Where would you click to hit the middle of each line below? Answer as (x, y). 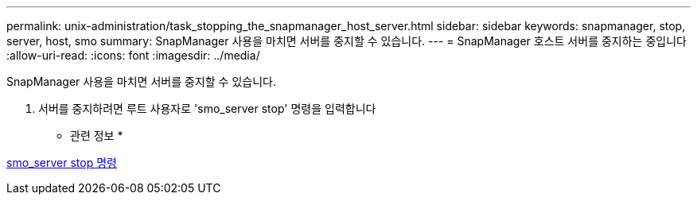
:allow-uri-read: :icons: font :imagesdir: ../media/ (133, 55)
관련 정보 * (97, 135)
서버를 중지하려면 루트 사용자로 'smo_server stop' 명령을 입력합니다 (207, 108)
